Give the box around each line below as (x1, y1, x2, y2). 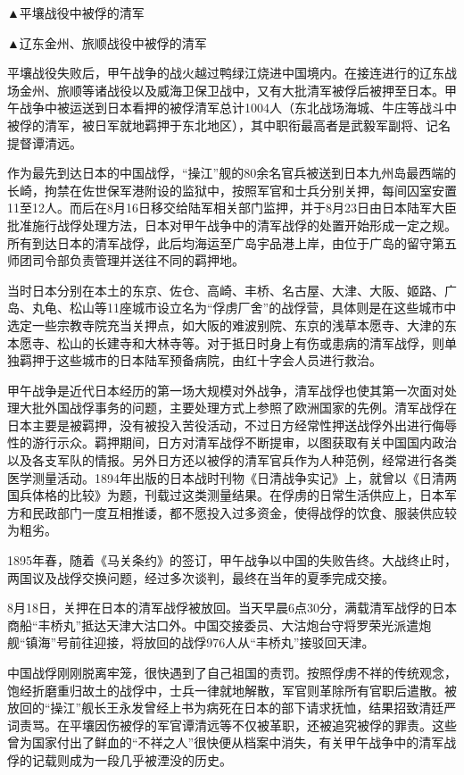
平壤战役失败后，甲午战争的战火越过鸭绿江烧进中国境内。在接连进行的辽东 (7, 63, 444, 82)
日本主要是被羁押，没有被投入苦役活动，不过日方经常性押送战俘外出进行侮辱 (7, 415, 457, 434)
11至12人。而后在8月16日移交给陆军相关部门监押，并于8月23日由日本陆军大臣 (7, 198, 457, 217)
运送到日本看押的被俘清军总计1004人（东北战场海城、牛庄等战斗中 (69, 98, 457, 117)
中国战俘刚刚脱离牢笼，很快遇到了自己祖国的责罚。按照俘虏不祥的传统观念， (7, 663, 457, 681)
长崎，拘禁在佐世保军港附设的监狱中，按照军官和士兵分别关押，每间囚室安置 (7, 180, 457, 199)
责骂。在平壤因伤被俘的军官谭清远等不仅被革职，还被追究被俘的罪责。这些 (19, 715, 457, 734)
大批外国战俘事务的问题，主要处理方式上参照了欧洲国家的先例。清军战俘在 (19, 398, 457, 417)
